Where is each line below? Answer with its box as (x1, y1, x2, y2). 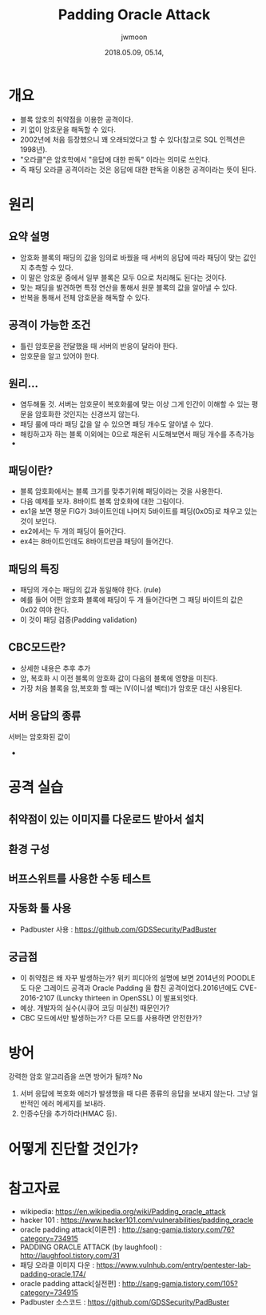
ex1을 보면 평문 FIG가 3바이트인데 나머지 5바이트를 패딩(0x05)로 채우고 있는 (19, 507, 258, 516)
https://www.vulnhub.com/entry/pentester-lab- (96, 1260, 252, 1269)
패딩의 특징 (8, 562, 60, 575)
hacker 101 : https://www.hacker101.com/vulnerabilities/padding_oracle (19, 1215, 254, 1225)
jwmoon (121, 32, 148, 42)
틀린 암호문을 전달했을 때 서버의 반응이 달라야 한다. (19, 341, 178, 351)
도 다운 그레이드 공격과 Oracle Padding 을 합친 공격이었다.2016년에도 (19, 983, 238, 992)
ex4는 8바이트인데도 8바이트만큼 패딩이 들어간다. (19, 536, 174, 546)
